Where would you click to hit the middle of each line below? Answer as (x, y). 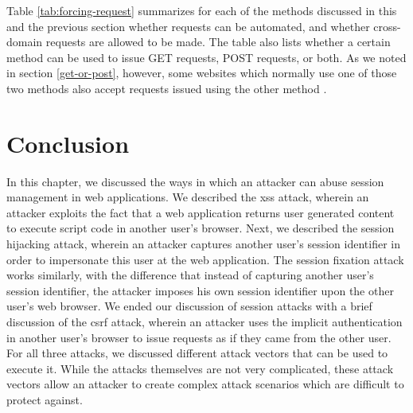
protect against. (45, 399)
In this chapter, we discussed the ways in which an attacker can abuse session (195, 181)
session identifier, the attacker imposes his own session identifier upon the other (200, 290)
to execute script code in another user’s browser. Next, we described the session (201, 228)
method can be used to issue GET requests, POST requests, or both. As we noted (206, 57)
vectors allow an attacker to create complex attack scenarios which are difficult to (205, 384)
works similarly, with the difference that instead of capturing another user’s (190, 275)
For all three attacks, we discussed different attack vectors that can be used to (197, 353)
